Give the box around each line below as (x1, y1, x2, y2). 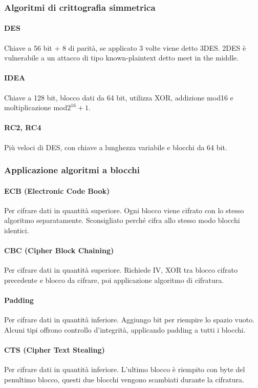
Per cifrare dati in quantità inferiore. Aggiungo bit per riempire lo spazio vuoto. (4, 314, 255, 325)
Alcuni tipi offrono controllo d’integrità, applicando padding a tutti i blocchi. (4, 324, 246, 335)
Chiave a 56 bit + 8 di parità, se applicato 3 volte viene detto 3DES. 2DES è (4, 42, 246, 53)
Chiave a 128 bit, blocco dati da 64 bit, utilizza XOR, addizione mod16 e (4, 92, 233, 103)
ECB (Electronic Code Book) (4, 185, 110, 196)
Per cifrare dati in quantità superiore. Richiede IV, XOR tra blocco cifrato (4, 264, 238, 275)
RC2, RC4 (4, 122, 41, 133)
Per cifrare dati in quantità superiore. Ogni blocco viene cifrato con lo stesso (4, 205, 244, 215)
